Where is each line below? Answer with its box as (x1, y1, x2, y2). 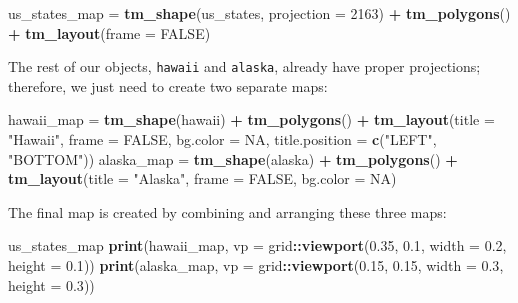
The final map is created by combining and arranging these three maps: (8, 201, 447, 222)
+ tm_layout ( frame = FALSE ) (8, 22, 211, 43)
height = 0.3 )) (8, 274, 95, 295)
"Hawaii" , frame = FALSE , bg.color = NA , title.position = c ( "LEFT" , (8, 129, 437, 150)
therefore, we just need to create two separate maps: (8, 75, 328, 96)
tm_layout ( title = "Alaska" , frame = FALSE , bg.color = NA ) (8, 168, 397, 189)
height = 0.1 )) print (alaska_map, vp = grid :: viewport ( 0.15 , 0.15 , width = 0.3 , (8, 255, 504, 275)
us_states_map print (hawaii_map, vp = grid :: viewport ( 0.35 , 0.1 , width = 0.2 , (8, 235, 507, 256)
